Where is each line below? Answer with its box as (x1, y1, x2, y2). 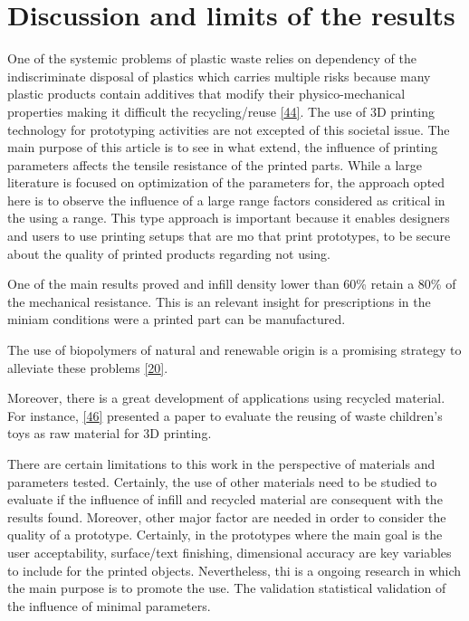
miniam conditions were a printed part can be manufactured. (7, 310, 346, 329)
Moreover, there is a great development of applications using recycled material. (7, 388, 445, 407)
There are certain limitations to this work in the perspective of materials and (7, 454, 435, 473)
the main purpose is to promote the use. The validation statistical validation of (7, 578, 446, 597)
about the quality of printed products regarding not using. (7, 244, 330, 263)
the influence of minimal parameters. (7, 596, 211, 615)
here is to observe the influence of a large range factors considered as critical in (7, 190, 445, 209)
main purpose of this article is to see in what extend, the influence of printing (7, 138, 438, 157)
